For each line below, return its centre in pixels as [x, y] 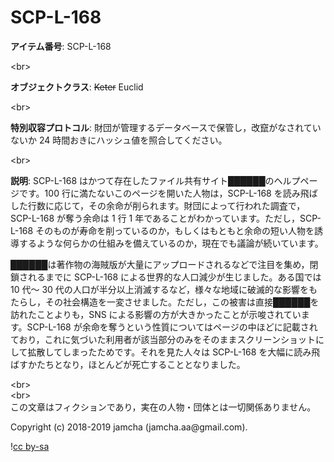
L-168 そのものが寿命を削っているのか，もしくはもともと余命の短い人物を [162, 230]
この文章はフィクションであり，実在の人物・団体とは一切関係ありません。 [163, 407]
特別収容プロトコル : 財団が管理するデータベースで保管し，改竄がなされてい [166, 127]
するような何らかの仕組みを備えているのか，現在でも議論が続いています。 [171, 243]
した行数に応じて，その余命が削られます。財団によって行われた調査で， [158, 205]
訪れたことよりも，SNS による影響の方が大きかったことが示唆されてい [156, 314]
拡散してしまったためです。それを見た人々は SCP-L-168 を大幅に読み [169, 352]
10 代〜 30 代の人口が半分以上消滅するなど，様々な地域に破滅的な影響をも [164, 289]
